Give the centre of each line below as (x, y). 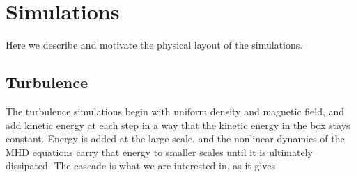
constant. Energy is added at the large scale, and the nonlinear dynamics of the (175, 138)
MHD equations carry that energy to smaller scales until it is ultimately (159, 152)
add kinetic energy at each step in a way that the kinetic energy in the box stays (178, 125)
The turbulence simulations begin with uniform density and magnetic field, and (175, 111)
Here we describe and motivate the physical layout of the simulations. (154, 45)
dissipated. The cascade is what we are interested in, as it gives (141, 166)
